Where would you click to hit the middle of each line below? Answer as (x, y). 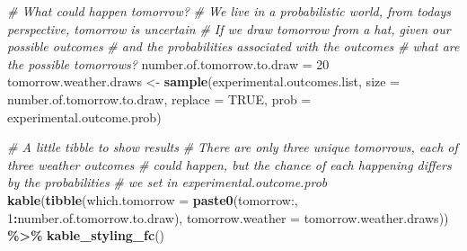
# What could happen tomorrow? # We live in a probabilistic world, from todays (229, 11)
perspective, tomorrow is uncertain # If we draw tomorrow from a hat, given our (229, 28)
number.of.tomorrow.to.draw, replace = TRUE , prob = (159, 99)
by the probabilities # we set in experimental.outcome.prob (167, 182)
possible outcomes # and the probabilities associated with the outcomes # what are (233, 46)
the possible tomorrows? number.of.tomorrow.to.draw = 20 (168, 63)
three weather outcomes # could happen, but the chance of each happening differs (229, 164)
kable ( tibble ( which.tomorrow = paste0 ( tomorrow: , (153, 199)
